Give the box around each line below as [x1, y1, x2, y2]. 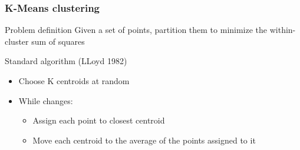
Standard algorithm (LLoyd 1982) [5, 55, 127, 67]
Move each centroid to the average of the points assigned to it [32, 134, 256, 146]
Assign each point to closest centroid [32, 114, 165, 126]
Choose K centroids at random [18, 75, 130, 86]
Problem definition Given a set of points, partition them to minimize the [5, 24, 268, 36]
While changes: [18, 94, 73, 106]
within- [269, 24, 296, 36]
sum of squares [31, 35, 85, 47]
